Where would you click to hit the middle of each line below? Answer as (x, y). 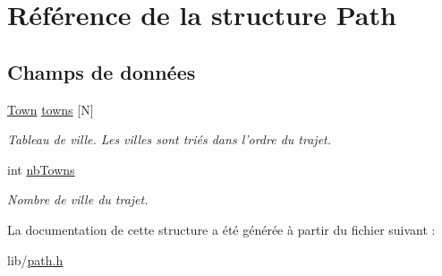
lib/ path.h (35, 259)
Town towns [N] (51, 109)
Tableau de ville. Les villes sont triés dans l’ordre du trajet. (170, 139)
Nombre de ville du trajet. (78, 199)
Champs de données (102, 71)
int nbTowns (41, 169)
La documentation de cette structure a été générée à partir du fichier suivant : (221, 229)
